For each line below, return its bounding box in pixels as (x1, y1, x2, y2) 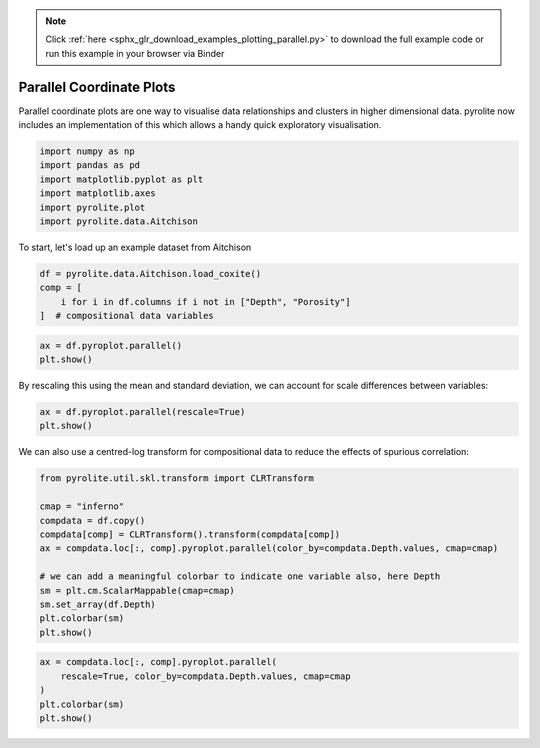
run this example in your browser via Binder (45, 47, 225, 59)
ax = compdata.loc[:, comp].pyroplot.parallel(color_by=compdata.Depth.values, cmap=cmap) (39, 543, 499, 554)
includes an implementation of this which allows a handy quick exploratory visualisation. (18, 119, 382, 131)
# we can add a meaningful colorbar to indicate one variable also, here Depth (39, 571, 441, 582)
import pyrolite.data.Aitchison (39, 216, 199, 227)
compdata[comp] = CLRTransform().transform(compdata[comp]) (39, 529, 341, 540)
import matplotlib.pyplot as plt (39, 173, 204, 185)
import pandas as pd (39, 160, 140, 171)
